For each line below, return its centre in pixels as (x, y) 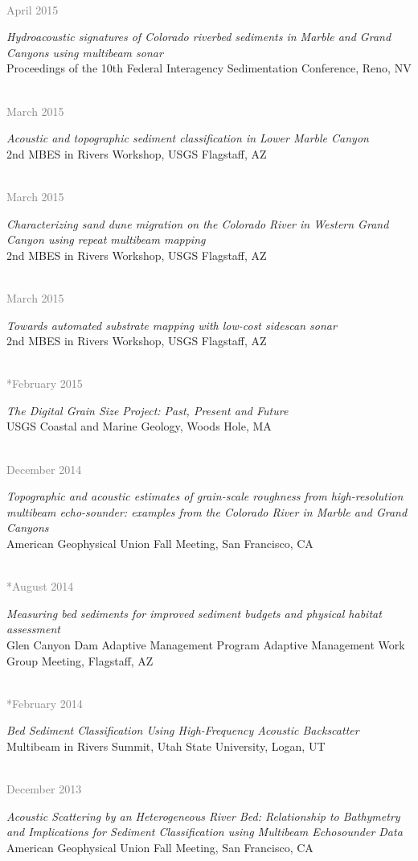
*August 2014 (40, 586)
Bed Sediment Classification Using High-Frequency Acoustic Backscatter (183, 730)
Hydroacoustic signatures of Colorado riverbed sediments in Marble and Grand (199, 37)
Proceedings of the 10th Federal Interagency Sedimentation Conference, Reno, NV (209, 68)
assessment (33, 629)
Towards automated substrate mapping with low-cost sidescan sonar (172, 325)
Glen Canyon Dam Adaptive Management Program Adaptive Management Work (206, 645)
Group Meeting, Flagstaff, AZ (80, 660)
